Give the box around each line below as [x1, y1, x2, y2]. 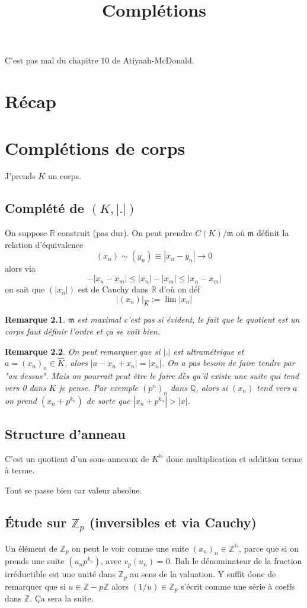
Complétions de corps [5, 135, 186, 160]
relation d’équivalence [5, 238, 84, 250]
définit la [256, 227, 289, 239]
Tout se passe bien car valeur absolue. [5, 484, 142, 496]
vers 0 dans [5, 381, 46, 393]
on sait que [5, 283, 45, 295]
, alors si [196, 381, 228, 393]
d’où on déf [159, 283, 200, 295]
